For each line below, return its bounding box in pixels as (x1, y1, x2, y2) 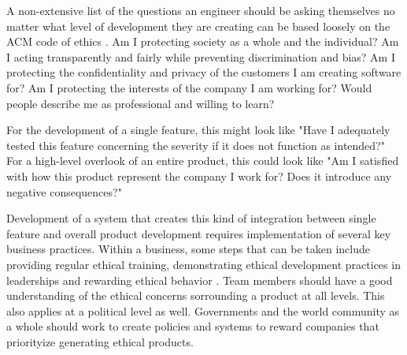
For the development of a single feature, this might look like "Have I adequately (6, 121, 390, 138)
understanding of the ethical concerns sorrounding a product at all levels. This (6, 287, 385, 304)
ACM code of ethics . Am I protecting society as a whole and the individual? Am (6, 33, 399, 50)
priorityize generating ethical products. (6, 333, 194, 349)
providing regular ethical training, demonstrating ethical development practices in (6, 256, 401, 272)
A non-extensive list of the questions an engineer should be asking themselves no (6, 2, 395, 18)
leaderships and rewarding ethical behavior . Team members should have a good (6, 271, 393, 288)
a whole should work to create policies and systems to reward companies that (6, 318, 379, 334)
